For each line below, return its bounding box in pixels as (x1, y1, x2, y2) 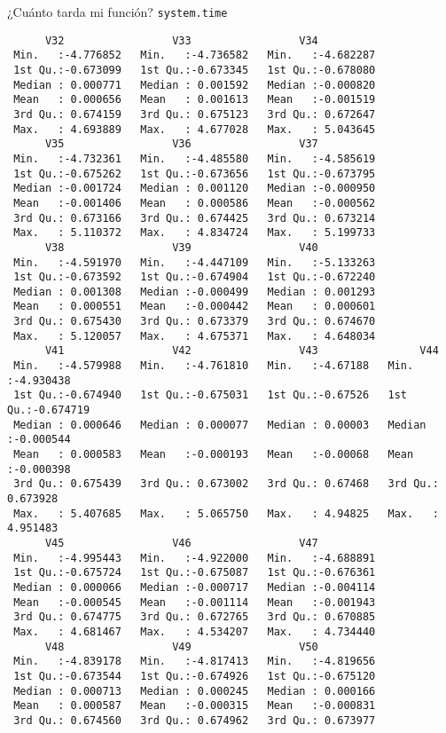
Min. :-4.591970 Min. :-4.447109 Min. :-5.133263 (13, 256, 376, 269)
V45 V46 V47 (44, 536, 318, 549)
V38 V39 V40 (44, 240, 318, 254)
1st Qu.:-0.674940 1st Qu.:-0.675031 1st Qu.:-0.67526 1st (13, 389, 408, 402)
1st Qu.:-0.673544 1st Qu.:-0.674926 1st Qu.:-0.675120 (13, 669, 376, 682)
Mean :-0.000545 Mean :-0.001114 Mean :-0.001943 (13, 595, 376, 609)
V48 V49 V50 (44, 640, 318, 653)
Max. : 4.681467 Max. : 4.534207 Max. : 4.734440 (13, 625, 376, 638)
